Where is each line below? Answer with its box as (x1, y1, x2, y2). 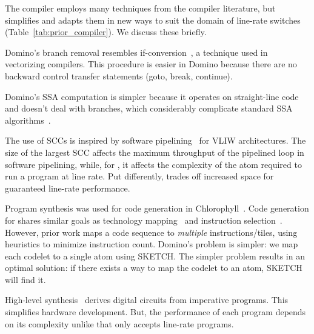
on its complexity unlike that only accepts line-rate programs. (5, 317, 234, 330)
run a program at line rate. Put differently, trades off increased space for (5, 170, 274, 182)
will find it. (5, 273, 46, 286)
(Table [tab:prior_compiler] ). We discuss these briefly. (5, 25, 207, 38)
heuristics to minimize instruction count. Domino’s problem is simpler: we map (5, 238, 298, 250)
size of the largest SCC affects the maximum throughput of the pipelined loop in (5, 145, 304, 158)
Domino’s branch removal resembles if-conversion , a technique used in (5, 45, 268, 58)
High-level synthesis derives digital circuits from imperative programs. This (5, 293, 289, 306)
